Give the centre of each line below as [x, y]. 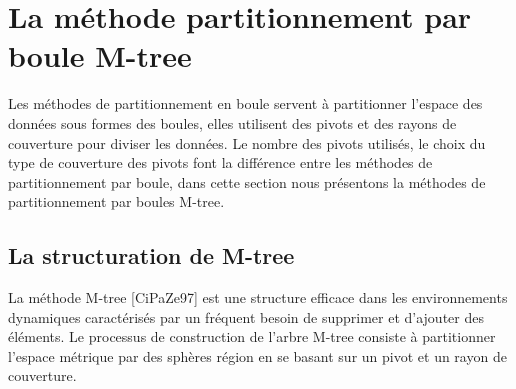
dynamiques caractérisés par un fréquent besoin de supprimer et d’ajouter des [246, 316]
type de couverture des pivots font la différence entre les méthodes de [220, 162]
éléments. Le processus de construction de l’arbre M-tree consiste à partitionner [252, 336]
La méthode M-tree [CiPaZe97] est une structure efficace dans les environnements [258, 297]
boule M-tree [100, 55]
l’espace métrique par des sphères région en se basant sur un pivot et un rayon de [257, 355]
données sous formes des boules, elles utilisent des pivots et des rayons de [232, 122]
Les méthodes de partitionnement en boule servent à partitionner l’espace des [245, 103]
